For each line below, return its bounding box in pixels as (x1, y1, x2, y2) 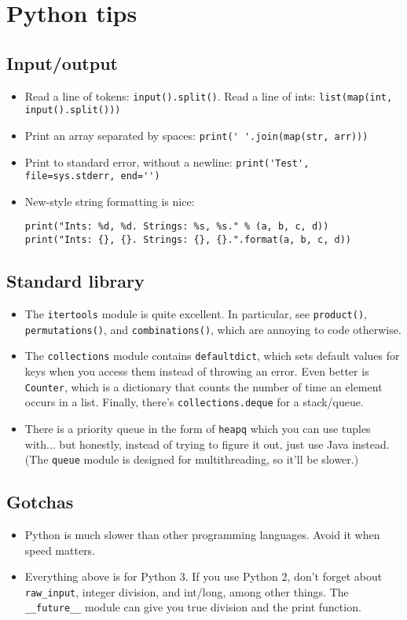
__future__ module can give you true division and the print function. (24, 599, 361, 615)
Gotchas (6, 490, 74, 514)
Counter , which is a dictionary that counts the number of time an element (24, 378, 383, 394)
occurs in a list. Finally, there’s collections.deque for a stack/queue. (24, 394, 364, 410)
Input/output (6, 50, 118, 75)
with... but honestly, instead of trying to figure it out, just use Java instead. (24, 435, 390, 452)
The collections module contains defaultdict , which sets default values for (24, 347, 400, 364)
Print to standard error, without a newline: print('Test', (24, 153, 310, 170)
